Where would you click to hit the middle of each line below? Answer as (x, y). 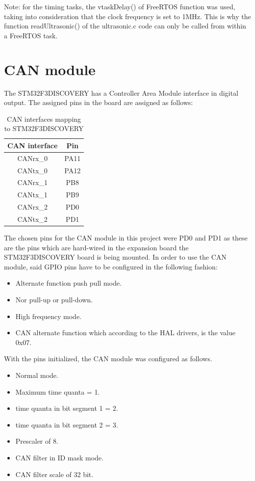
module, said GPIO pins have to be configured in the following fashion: (111, 266)
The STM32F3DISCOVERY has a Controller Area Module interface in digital (121, 93)
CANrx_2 (32, 207)
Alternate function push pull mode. (68, 283)
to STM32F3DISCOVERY (44, 128)
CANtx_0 (32, 170)
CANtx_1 (32, 195)
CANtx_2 (32, 219)
